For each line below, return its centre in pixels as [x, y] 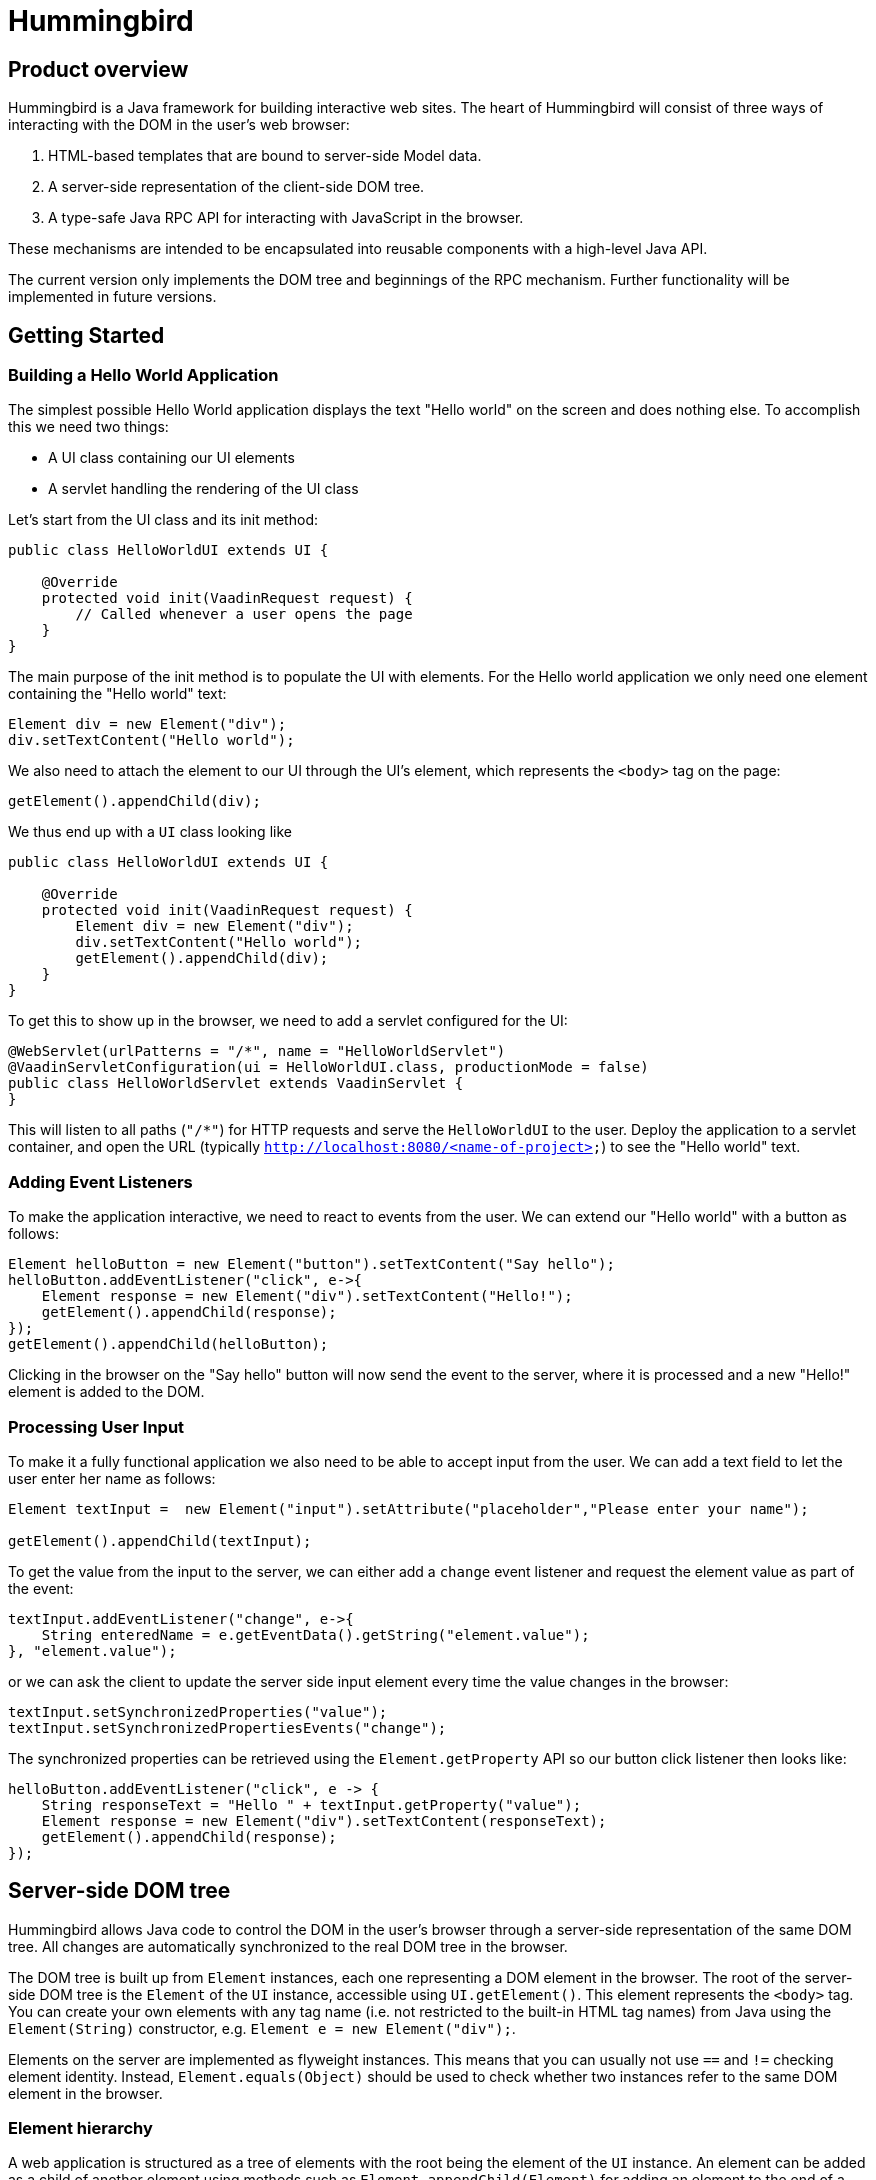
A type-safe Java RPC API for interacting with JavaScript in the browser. [286, 218]
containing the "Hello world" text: [117, 694]
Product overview [98, 69]
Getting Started [86, 335]
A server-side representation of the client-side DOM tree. [236, 187]
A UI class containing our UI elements [171, 458]
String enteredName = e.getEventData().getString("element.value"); [315, 1634]
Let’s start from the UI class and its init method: [163, 520]
